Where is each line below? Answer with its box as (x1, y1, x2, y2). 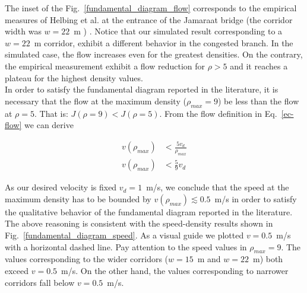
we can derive (24, 119, 74, 131)
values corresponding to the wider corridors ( (5, 253, 169, 265)
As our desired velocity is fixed (5, 181, 117, 193)
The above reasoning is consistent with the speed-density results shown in (5, 217, 273, 230)
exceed (5, 265, 29, 277)
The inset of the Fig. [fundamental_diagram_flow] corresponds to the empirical (5, 2, 297, 14)
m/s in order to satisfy (214, 192, 297, 205)
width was (5, 25, 42, 37)
